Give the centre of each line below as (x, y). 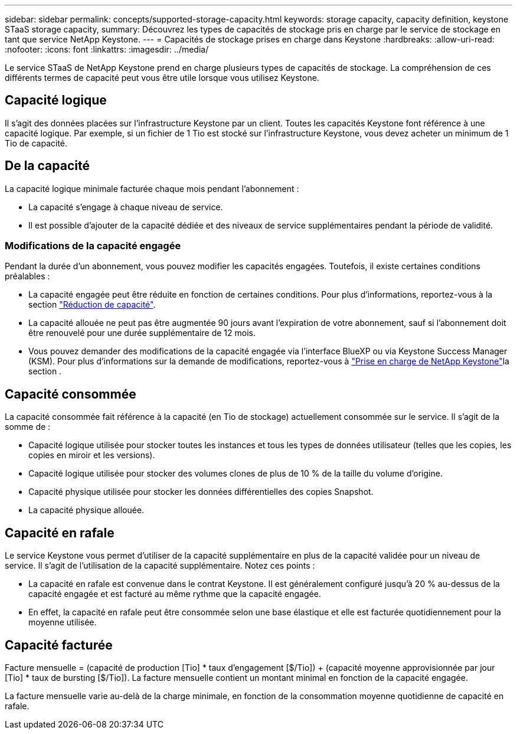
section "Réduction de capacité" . (92, 305)
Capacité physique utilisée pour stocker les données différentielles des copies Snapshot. (201, 492)
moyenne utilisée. (63, 622)
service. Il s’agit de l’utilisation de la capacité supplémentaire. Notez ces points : (160, 566)
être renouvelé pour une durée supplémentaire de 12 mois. (142, 333)
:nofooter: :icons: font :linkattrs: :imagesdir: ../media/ (107, 49)
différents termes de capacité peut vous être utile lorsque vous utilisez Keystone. (162, 78)
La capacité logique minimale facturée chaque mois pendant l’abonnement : (152, 188)
